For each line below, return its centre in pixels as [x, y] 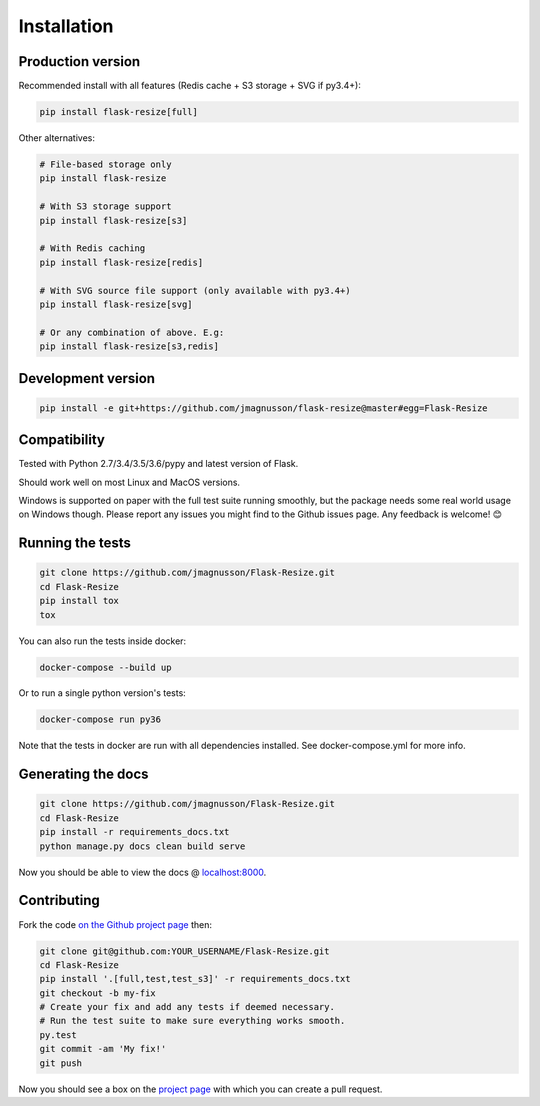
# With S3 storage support [105, 206]
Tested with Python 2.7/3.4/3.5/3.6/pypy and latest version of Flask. [158, 464]
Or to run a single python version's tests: [102, 693]
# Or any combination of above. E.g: [132, 332]
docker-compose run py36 [100, 719]
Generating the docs [83, 774]
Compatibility [61, 440]
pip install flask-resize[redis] [121, 262]
